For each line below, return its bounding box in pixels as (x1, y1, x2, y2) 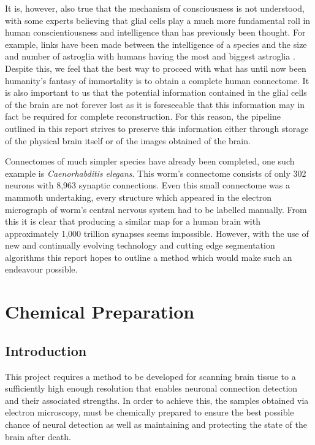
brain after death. (5, 430, 71, 443)
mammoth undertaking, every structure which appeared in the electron (5, 190, 272, 203)
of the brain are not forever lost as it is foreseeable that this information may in (5, 98, 305, 110)
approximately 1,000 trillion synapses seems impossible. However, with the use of (5, 226, 309, 239)
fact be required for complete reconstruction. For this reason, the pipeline (5, 110, 281, 123)
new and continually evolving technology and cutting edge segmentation (5, 239, 275, 252)
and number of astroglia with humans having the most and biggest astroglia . (5, 50, 295, 63)
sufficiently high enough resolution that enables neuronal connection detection (5, 382, 298, 395)
